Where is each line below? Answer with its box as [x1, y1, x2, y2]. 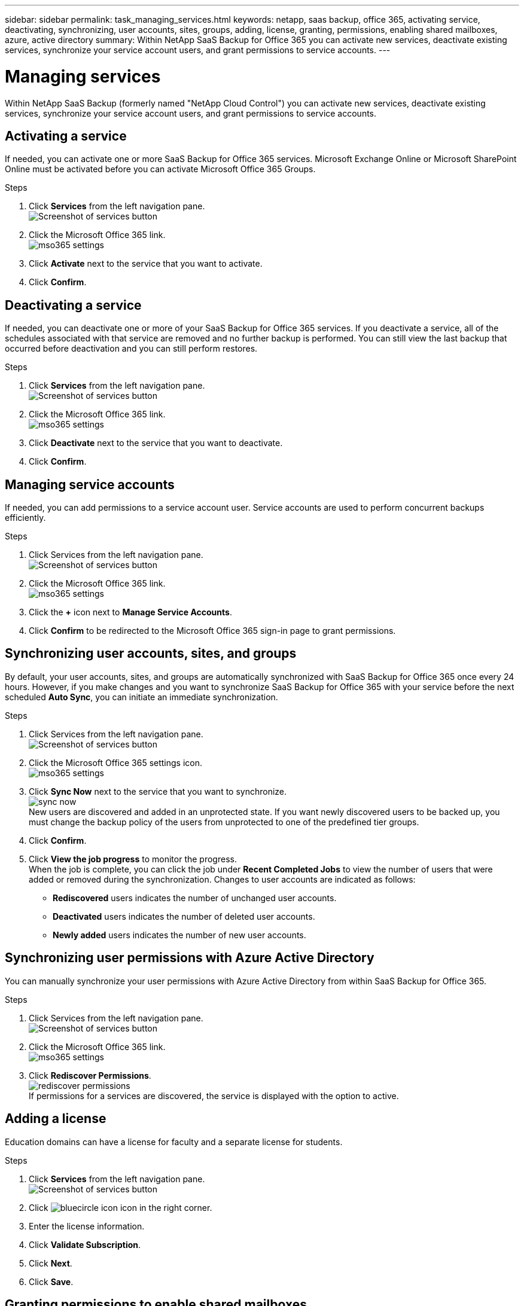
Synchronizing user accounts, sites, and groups [5, 646, 297, 661]
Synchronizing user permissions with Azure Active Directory [5, 950, 374, 966]
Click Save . [29, 1276, 74, 1287]
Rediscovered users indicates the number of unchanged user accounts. [53, 892, 337, 903]
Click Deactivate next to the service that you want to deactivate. [29, 438, 283, 448]
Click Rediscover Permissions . [29, 1070, 151, 1081]
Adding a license [5, 1111, 106, 1127]
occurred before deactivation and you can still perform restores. [5, 343, 258, 354]
